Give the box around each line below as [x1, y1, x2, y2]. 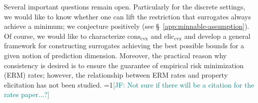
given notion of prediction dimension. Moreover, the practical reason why [4, 50, 227, 60]
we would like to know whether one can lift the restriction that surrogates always [4, 11, 251, 21]
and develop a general [184, 30, 251, 41]
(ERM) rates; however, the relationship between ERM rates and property [4, 70, 228, 80]
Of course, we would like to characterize [4, 30, 125, 41]
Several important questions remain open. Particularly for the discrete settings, [4, 1, 246, 11]
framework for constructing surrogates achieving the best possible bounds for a [4, 40, 245, 51]
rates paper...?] [4, 89, 50, 100]
